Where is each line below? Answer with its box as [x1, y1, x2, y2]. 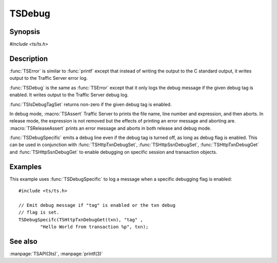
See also [9, 237, 38, 246]
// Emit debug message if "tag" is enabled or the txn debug [18, 202, 175, 208]
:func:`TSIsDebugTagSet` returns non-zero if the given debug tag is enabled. [9, 101, 172, 108]
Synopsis [9, 27, 41, 36]
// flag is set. [18, 209, 60, 216]
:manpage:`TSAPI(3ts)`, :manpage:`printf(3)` [9, 251, 103, 257]
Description [9, 54, 48, 63]
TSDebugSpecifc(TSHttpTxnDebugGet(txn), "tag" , [18, 217, 143, 222]
